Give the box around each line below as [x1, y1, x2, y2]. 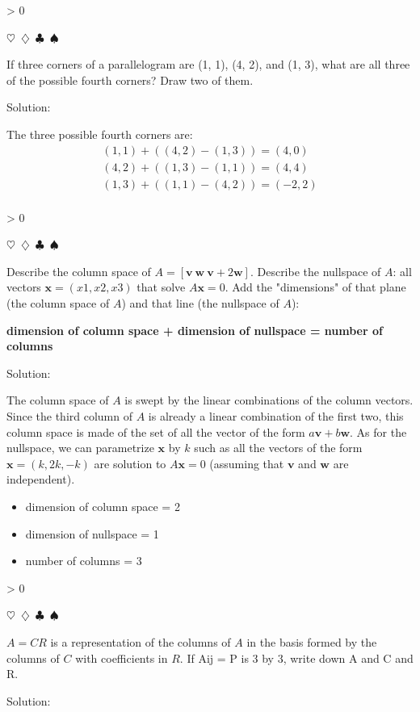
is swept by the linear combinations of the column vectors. [124, 392, 414, 408]
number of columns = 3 [25, 552, 142, 569]
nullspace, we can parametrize [6, 439, 154, 456]
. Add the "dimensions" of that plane [225, 279, 406, 295]
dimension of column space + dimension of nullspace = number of [6, 321, 383, 338]
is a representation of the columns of [50, 633, 231, 650]
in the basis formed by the [246, 633, 377, 650]
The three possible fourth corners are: [6, 125, 193, 142]
